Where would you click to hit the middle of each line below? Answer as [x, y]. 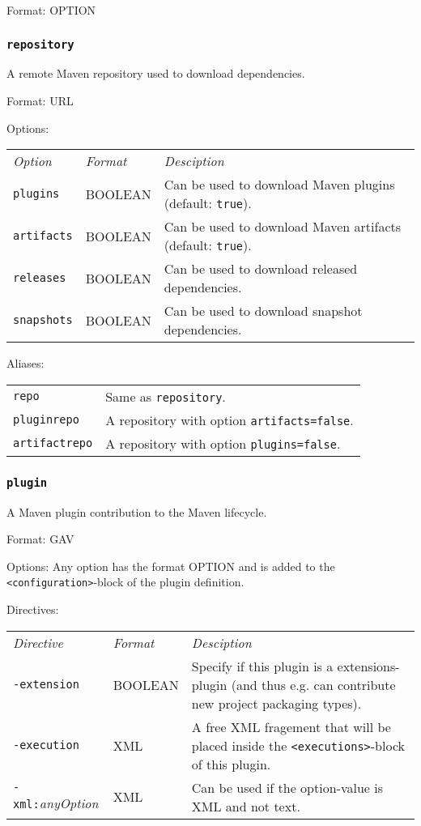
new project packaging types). [276, 703]
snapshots [43, 320]
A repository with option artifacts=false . [230, 419]
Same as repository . [166, 396]
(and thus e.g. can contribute [313, 684]
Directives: [33, 609]
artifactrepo [53, 443]
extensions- [368, 666]
